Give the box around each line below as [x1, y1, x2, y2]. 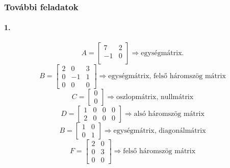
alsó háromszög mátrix [134, 110, 205, 117]
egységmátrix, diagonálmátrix [113, 127, 206, 134]
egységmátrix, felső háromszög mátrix [108, 73, 226, 80]
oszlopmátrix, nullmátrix [116, 93, 194, 101]
